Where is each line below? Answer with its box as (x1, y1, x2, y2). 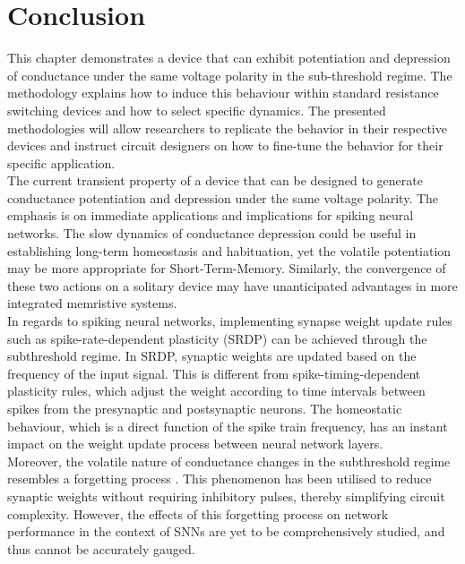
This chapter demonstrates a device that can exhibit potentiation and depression (7, 48, 451, 67)
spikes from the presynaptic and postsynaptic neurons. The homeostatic (7, 399, 402, 417)
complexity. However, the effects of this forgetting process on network (7, 504, 389, 523)
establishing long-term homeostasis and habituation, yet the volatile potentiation (7, 241, 452, 260)
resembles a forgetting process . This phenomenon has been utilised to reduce (7, 469, 432, 488)
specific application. (7, 153, 116, 172)
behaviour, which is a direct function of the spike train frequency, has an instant (7, 416, 448, 435)
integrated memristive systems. (7, 294, 177, 312)
